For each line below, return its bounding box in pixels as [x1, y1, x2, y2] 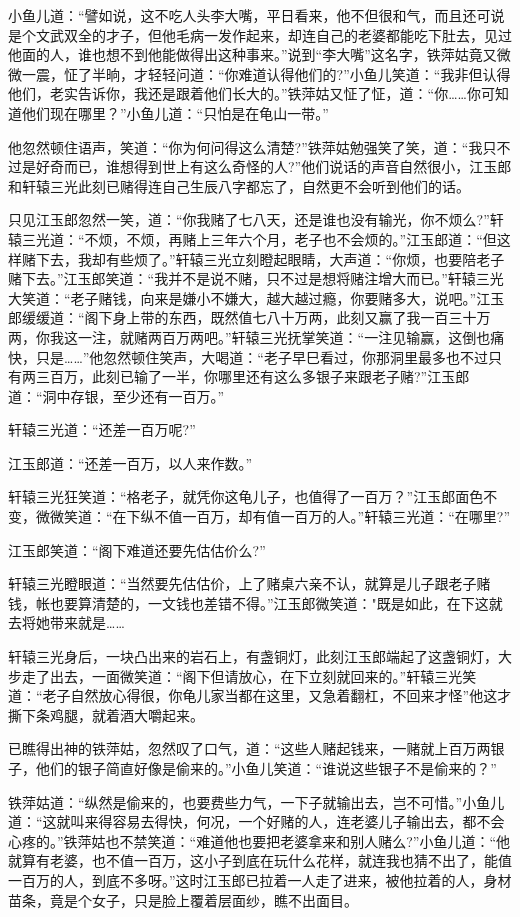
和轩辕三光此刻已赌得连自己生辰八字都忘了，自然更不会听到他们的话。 [8, 175, 470, 196]
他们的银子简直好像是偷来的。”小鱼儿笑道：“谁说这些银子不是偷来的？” [35, 758, 497, 778]
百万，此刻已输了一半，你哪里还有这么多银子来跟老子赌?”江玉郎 [49, 366, 470, 387]
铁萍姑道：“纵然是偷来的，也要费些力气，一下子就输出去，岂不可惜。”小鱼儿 [8, 791, 505, 812]
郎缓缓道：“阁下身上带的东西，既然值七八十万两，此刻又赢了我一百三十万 [8, 307, 491, 328]
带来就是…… [49, 612, 125, 633]
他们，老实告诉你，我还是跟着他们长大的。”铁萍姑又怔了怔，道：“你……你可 [8, 83, 495, 104]
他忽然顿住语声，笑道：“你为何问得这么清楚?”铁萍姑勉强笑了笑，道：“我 [8, 136, 483, 157]
